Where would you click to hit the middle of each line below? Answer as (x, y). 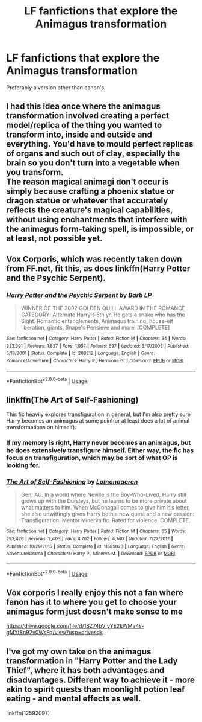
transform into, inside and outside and (79, 135)
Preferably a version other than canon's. (56, 87)
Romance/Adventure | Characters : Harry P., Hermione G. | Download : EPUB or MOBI (95, 360)
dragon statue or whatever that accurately (87, 201)
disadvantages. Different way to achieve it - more (101, 679)
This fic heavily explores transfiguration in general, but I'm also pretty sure (98, 414)
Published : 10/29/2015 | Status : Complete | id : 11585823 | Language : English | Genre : (96, 546)
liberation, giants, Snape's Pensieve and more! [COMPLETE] (95, 328)
